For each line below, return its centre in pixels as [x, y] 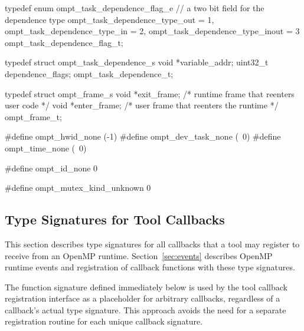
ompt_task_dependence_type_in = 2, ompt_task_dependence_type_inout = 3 [152, 31]
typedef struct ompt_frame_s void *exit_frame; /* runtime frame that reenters [150, 93]
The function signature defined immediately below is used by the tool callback [146, 287]
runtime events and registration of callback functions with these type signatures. [150, 267]
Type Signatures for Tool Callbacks [115, 219]
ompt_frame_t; [33, 116]
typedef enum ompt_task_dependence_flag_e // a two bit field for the [135, 8]
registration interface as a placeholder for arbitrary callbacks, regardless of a [143, 298]
